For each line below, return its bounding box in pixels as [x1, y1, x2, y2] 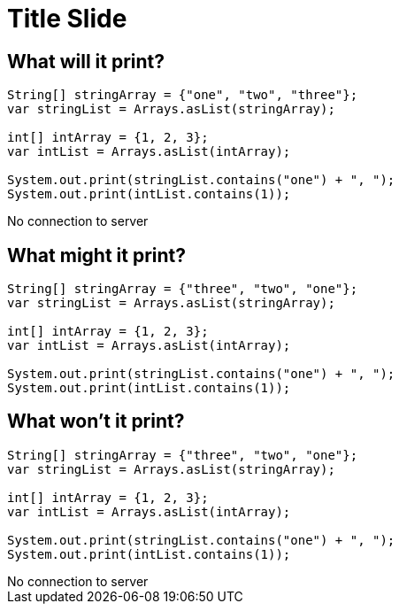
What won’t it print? [7, 410, 185, 433]
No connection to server [7, 213, 149, 229]
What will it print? [7, 50, 165, 73]
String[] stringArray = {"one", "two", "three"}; [7, 88, 358, 103]
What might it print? [7, 244, 187, 267]
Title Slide [7, 4, 127, 34]
